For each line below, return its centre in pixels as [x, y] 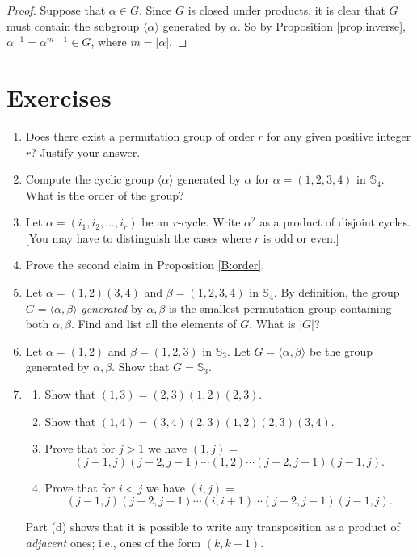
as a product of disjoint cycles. [335, 222]
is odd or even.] [301, 237]
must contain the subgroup [73, 25]
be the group [341, 350]
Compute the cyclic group [90, 179]
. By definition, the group [337, 292]
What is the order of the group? [105, 194]
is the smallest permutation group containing [280, 308]
